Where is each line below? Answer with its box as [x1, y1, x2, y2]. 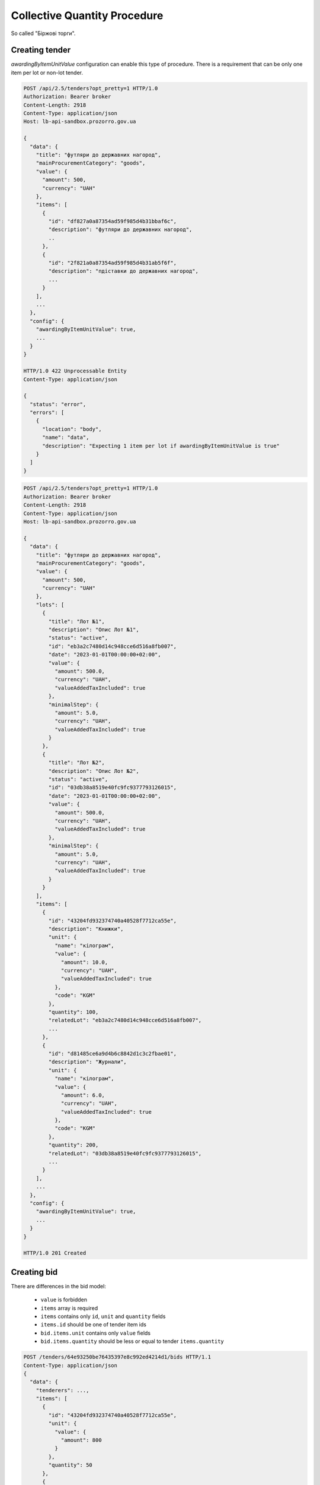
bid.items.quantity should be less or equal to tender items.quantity [40, 1338, 225, 1345]
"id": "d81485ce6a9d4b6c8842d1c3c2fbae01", [48, 1050, 177, 1057]
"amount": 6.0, [60, 1092, 105, 1098]
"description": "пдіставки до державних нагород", [48, 268, 199, 274]
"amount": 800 [60, 1437, 102, 1443]
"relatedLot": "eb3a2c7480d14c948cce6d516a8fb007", [48, 1017, 202, 1024]
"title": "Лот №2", [48, 759, 105, 766]
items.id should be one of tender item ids [40, 1321, 146, 1328]
